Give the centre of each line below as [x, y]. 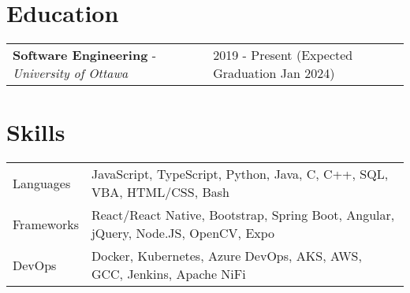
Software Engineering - [85, 55]
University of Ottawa [71, 73]
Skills [36, 132]
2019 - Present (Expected [283, 55]
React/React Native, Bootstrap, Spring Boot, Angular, [243, 215]
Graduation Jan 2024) [274, 73]
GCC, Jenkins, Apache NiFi [168, 274]
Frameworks [46, 224]
